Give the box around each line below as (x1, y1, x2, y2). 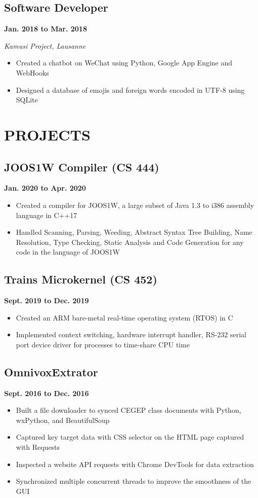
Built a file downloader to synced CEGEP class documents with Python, (16, 405, 241, 415)
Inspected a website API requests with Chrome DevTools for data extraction (16, 458, 254, 469)
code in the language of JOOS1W (16, 246, 120, 257)
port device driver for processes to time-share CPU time (16, 339, 190, 349)
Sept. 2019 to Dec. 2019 (4, 295, 89, 306)
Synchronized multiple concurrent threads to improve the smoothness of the (16, 476, 251, 486)
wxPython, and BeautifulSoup (16, 414, 110, 425)
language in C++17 (16, 209, 77, 220)
